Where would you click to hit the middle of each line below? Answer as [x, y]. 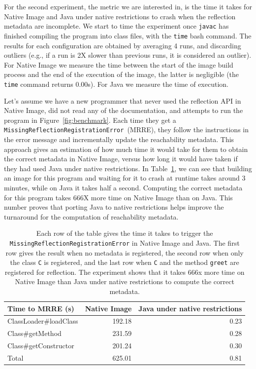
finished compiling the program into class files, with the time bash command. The [128, 35]
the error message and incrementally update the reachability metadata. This [119, 139]
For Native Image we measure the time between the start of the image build [119, 64]
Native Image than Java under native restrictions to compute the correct [125, 281]
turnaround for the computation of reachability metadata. [91, 216]
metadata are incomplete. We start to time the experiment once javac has [116, 26]
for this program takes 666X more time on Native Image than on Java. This [118, 197]
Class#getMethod [34, 333]
